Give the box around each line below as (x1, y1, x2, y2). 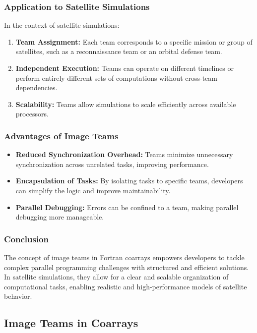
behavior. (4, 291, 32, 301)
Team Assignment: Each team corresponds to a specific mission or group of (15, 36, 253, 47)
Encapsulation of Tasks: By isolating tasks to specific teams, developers (15, 175, 243, 186)
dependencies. (15, 82, 58, 93)
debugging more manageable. (15, 212, 104, 222)
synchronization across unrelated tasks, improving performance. (15, 159, 209, 169)
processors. (15, 109, 49, 119)
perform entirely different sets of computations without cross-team (15, 72, 217, 83)
